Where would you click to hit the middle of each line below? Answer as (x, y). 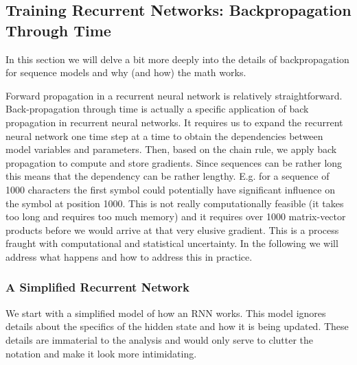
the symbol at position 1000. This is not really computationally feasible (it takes (175, 203)
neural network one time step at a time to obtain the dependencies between (164, 136)
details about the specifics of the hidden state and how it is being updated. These (177, 326)
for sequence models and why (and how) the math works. (126, 72)
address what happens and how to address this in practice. (129, 256)
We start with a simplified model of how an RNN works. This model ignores (166, 313)
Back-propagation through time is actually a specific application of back (157, 109)
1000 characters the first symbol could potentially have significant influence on (170, 189)
